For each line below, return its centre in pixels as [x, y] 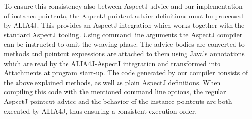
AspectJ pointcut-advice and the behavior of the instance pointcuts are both [118, 101]
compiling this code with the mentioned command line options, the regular [115, 92]
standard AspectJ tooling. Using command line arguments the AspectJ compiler [123, 34]
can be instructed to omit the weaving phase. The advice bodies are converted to [124, 44]
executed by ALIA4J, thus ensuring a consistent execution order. [101, 110]
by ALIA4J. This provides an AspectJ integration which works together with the [124, 25]
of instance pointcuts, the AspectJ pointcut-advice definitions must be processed [124, 15]
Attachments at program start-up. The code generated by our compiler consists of [126, 73]
